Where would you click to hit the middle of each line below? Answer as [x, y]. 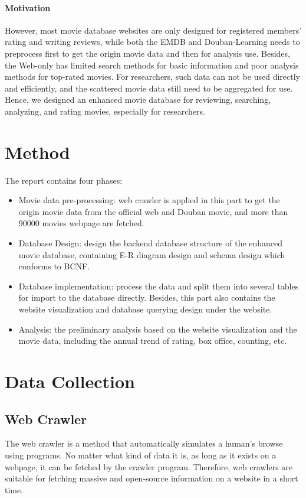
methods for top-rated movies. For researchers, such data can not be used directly [153, 77]
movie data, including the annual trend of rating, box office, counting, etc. [153, 341]
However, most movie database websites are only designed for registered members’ [153, 30]
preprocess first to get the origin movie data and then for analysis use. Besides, [147, 53]
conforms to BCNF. [54, 266]
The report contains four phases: [64, 180]
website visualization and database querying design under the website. [145, 309]
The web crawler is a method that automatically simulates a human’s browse [144, 443]
